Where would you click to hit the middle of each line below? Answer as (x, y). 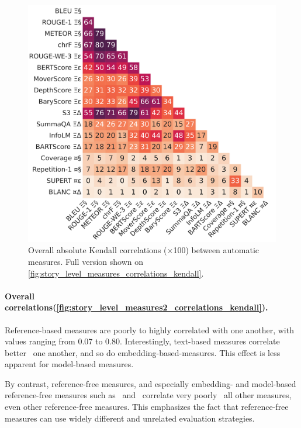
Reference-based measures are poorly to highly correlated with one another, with (149, 329)
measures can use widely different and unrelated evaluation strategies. (130, 418)
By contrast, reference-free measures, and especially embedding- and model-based (150, 383)
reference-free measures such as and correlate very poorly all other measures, (148, 395)
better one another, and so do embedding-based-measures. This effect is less (143, 352)
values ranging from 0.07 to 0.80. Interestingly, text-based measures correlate (142, 341)
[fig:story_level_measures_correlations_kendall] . (116, 273)
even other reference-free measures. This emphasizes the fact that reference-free (147, 407)
